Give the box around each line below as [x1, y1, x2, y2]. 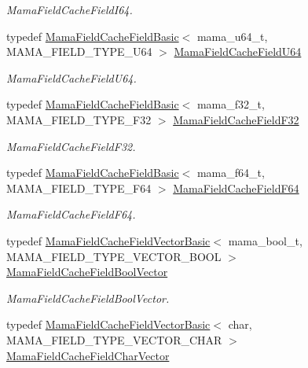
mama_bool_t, [228, 232, 302, 248]
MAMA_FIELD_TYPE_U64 [6, 43, 152, 60]
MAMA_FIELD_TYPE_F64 [6, 179, 152, 196]
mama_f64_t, [196, 164, 265, 181]
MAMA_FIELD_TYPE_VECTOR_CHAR [6, 331, 222, 348]
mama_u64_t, [196, 28, 268, 44]
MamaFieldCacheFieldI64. [6, 2, 133, 17]
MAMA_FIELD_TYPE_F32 [6, 111, 152, 127]
